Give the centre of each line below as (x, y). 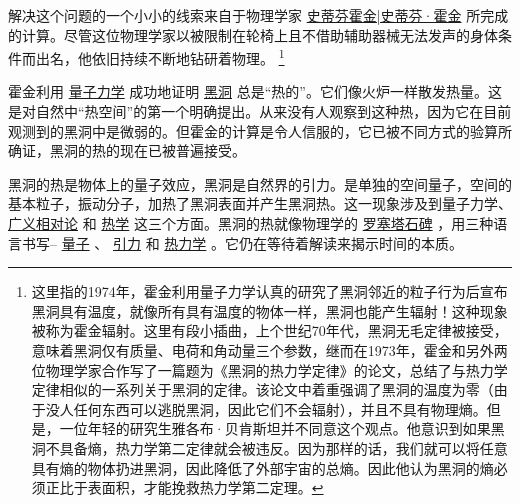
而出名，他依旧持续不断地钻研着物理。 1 (153, 56)
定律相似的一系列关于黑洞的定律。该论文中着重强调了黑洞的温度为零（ (262, 389)
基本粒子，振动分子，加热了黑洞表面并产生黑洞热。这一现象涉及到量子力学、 (260, 203)
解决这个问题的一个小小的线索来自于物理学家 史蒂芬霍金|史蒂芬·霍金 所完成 (258, 15)
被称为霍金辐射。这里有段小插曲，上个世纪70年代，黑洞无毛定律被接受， (269, 330)
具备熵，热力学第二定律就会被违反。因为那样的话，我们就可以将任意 (283, 447)
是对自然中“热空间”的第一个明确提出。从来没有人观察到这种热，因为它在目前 (260, 111)
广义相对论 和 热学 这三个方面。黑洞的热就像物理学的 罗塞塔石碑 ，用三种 (251, 223)
